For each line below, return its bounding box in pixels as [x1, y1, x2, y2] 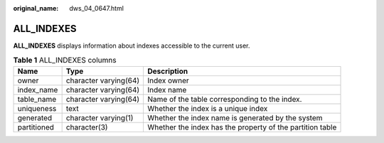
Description [147, 66, 188, 76]
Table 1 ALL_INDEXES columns [13, 55, 117, 65]
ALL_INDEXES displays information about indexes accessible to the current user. [13, 41, 250, 50]
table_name [17, 94, 57, 104]
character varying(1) [65, 112, 134, 122]
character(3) [65, 122, 108, 132]
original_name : [13, 4, 59, 12]
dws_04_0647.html [69, 4, 124, 12]
